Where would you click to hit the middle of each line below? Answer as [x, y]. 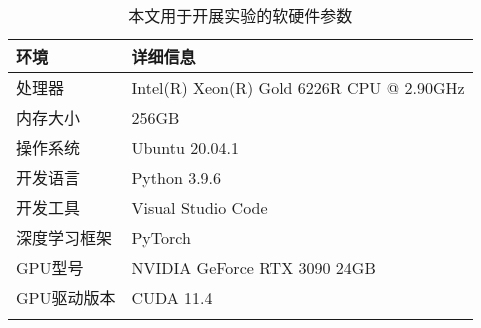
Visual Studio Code [199, 207]
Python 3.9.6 [176, 177]
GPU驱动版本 [66, 297]
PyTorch [161, 237]
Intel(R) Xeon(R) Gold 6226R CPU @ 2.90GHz [298, 87]
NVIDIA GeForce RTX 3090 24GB [253, 267]
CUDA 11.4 [172, 297]
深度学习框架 [64, 237]
